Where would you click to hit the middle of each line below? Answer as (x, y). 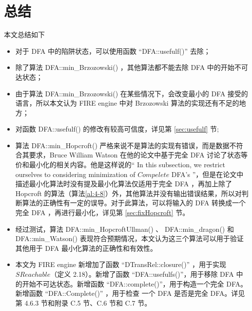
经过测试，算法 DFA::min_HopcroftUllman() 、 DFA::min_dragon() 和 (125, 229)
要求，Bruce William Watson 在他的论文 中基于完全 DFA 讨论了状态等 (138, 155)
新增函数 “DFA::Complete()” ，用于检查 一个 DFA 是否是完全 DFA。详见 (130, 293)
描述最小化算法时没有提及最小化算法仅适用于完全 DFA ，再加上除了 (124, 184)
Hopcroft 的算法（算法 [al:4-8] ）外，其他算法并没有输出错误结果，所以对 (128, 193)
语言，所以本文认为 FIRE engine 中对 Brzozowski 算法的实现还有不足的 (127, 103)
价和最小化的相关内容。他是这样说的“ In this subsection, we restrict (120, 165)
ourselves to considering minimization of (75, 174)
